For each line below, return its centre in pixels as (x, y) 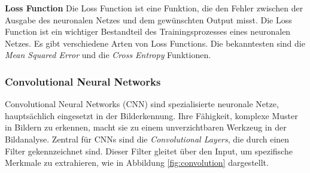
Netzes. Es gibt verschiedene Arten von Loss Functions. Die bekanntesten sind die (155, 43)
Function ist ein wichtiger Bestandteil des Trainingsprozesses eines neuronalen (148, 31)
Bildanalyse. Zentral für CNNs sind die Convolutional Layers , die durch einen (147, 139)
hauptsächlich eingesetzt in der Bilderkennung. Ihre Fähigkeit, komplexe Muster (151, 115)
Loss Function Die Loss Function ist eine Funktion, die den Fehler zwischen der (154, 8)
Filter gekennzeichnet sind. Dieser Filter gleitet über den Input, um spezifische (149, 151)
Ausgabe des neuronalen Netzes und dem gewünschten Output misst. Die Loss (148, 19)
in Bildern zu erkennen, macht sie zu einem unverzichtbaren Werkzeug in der (146, 127)
